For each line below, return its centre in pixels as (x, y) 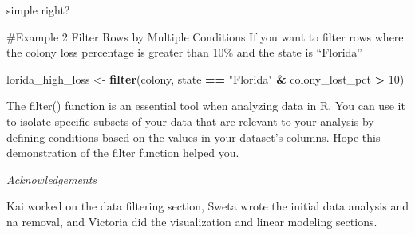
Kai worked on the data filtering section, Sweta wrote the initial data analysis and (207, 206)
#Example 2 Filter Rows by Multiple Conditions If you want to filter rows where (205, 36)
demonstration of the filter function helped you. (123, 153)
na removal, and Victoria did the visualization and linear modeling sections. (192, 221)
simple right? (38, 10)
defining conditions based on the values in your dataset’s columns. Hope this (194, 137)
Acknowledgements (52, 179)
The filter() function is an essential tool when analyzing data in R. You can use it (206, 106)
